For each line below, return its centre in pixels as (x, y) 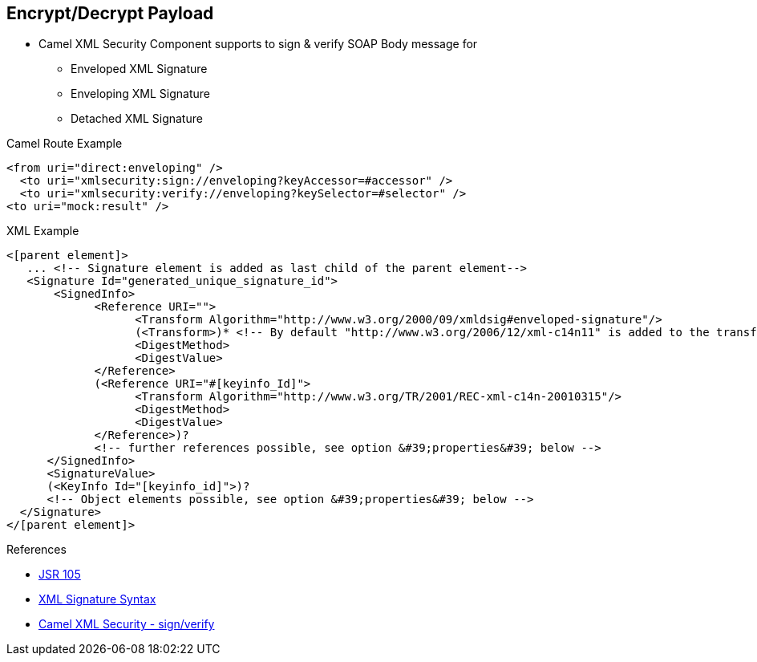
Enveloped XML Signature (139, 69)
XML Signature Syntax (97, 599)
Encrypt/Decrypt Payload (110, 13)
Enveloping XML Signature (140, 94)
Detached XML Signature (137, 119)
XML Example (43, 231)
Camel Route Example (65, 144)
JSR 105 (60, 575)
